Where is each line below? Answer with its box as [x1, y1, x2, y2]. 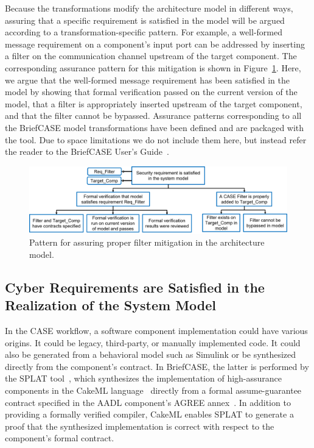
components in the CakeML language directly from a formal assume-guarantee [5, 384, 302, 397]
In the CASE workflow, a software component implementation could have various [5, 324, 308, 337]
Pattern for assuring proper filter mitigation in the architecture [29, 236, 265, 249]
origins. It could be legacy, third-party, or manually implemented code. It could [5, 336, 301, 349]
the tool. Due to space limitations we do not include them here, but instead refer [5, 133, 307, 146]
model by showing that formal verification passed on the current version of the [5, 85, 298, 98]
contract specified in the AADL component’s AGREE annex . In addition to [5, 396, 291, 408]
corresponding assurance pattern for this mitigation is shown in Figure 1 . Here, [5, 61, 301, 74]
